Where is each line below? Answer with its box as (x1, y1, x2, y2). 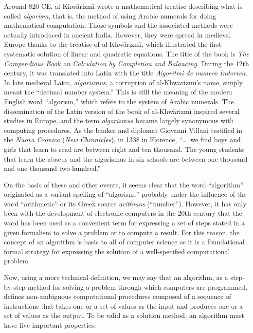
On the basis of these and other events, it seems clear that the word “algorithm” (4, 179, 244, 189)
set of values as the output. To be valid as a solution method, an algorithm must (4, 310, 244, 320)
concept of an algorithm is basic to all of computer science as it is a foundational (4, 237, 245, 247)
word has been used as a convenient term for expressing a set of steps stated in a (4, 218, 245, 228)
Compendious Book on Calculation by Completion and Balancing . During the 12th (4, 58, 249, 68)
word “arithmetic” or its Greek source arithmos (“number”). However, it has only (4, 198, 247, 208)
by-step (4, 281, 26, 292)
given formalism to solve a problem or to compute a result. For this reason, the (4, 227, 240, 237)
